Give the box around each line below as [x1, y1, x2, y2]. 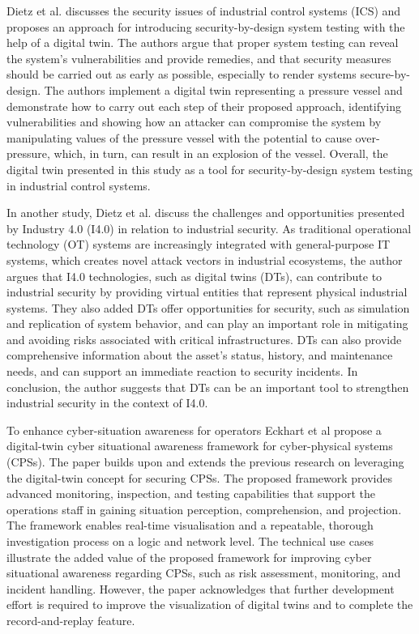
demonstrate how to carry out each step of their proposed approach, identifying [6, 97, 401, 114]
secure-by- [360, 66, 410, 83]
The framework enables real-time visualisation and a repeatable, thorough [6, 517, 374, 534]
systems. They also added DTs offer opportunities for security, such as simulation [6, 299, 410, 316]
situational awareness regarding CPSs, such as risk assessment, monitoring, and [6, 564, 401, 581]
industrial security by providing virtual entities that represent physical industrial [6, 283, 408, 300]
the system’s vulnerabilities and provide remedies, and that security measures [6, 49, 391, 66]
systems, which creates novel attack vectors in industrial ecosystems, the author [6, 251, 403, 268]
